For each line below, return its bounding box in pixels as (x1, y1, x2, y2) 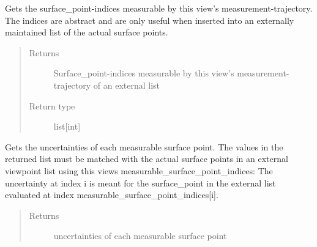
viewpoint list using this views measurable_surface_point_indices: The (5, 164, 273, 177)
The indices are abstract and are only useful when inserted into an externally (5, 13, 294, 26)
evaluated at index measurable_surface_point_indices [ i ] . (5, 188, 218, 201)
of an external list (93, 78, 160, 91)
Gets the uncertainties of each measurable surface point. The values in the (5, 140, 283, 153)
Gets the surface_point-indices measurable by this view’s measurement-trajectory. (5, 2, 313, 14)
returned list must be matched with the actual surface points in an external (5, 152, 288, 165)
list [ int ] (53, 120, 81, 133)
